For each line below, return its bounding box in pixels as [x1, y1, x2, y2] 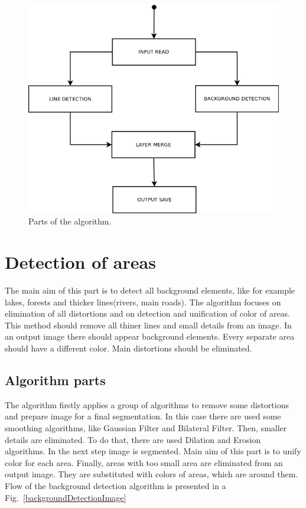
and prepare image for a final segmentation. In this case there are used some [5, 410, 281, 422]
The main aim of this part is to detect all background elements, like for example [5, 284, 295, 296]
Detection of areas [5, 250, 156, 274]
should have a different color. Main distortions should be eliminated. [5, 341, 252, 354]
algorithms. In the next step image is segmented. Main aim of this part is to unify [5, 445, 301, 457]
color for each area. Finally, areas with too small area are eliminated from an [5, 456, 283, 468]
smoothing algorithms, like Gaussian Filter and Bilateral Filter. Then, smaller [5, 421, 287, 434]
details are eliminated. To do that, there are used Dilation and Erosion [5, 433, 261, 445]
